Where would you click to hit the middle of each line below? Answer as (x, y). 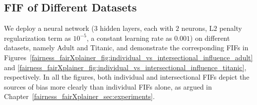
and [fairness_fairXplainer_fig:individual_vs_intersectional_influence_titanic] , (125, 67)
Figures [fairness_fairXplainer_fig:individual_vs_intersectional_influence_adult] (128, 57)
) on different (210, 38)
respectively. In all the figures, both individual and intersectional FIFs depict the (127, 77)
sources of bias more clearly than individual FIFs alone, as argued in (108, 86)
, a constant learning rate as (129, 38)
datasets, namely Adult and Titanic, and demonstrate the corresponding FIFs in (126, 48)
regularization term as (37, 38)
